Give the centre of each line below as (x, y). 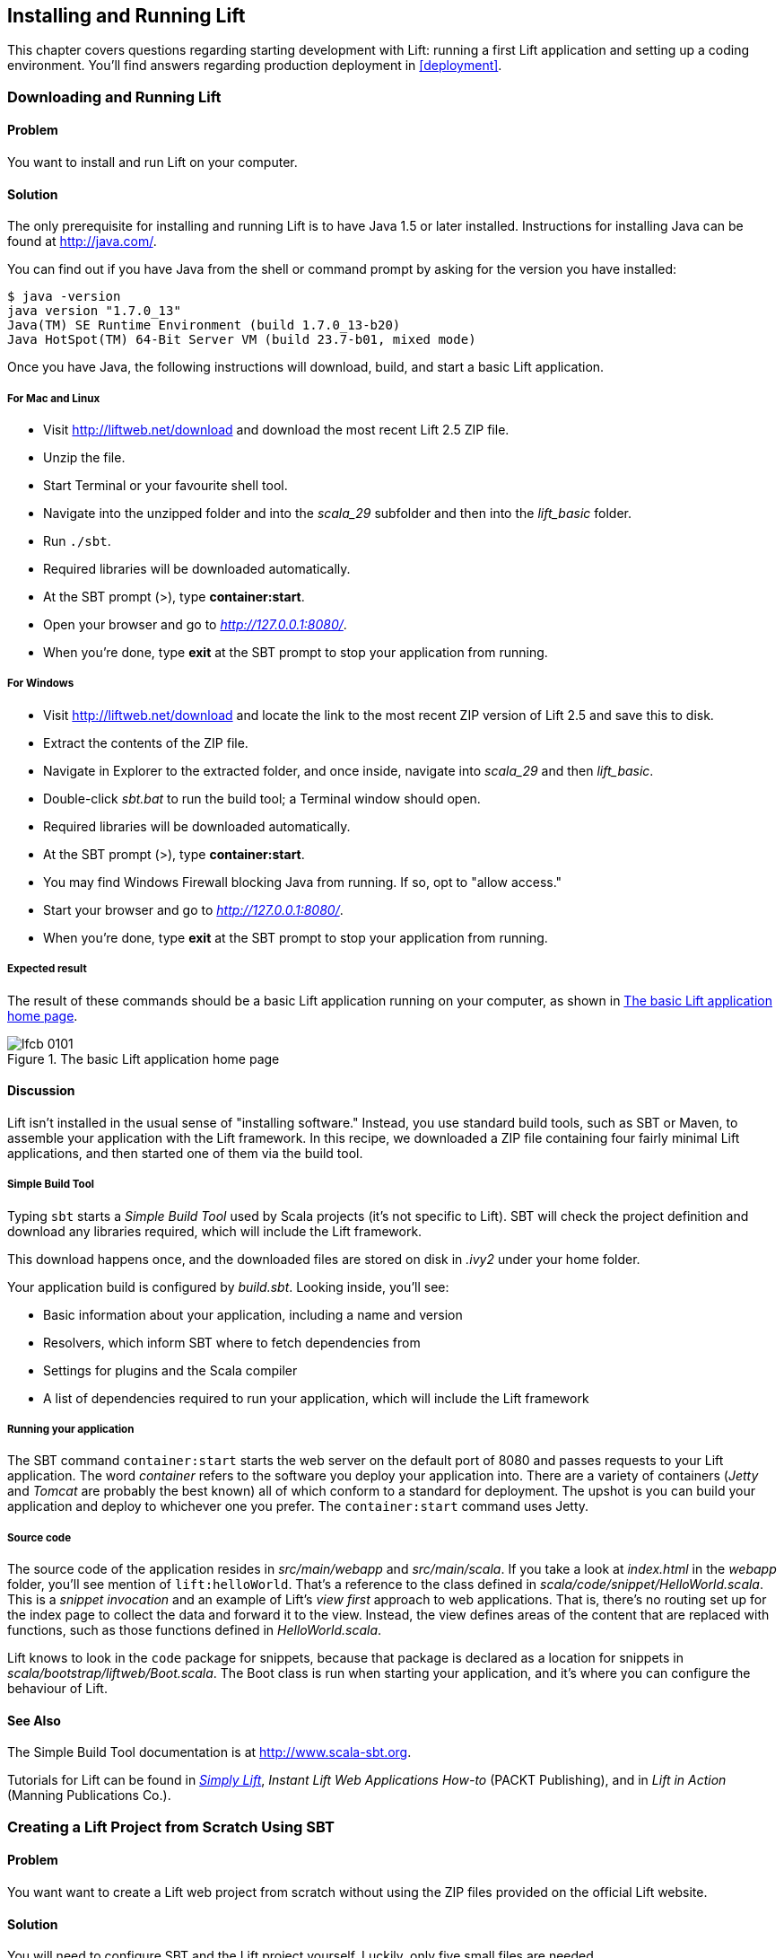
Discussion (41, 1091)
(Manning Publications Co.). (89, 1796)
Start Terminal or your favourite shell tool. (166, 486)
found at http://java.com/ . (82, 241)
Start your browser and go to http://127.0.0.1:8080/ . (193, 909)
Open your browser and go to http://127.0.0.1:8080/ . (195, 625)
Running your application (71, 1429)
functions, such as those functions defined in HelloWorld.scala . (195, 1630)
